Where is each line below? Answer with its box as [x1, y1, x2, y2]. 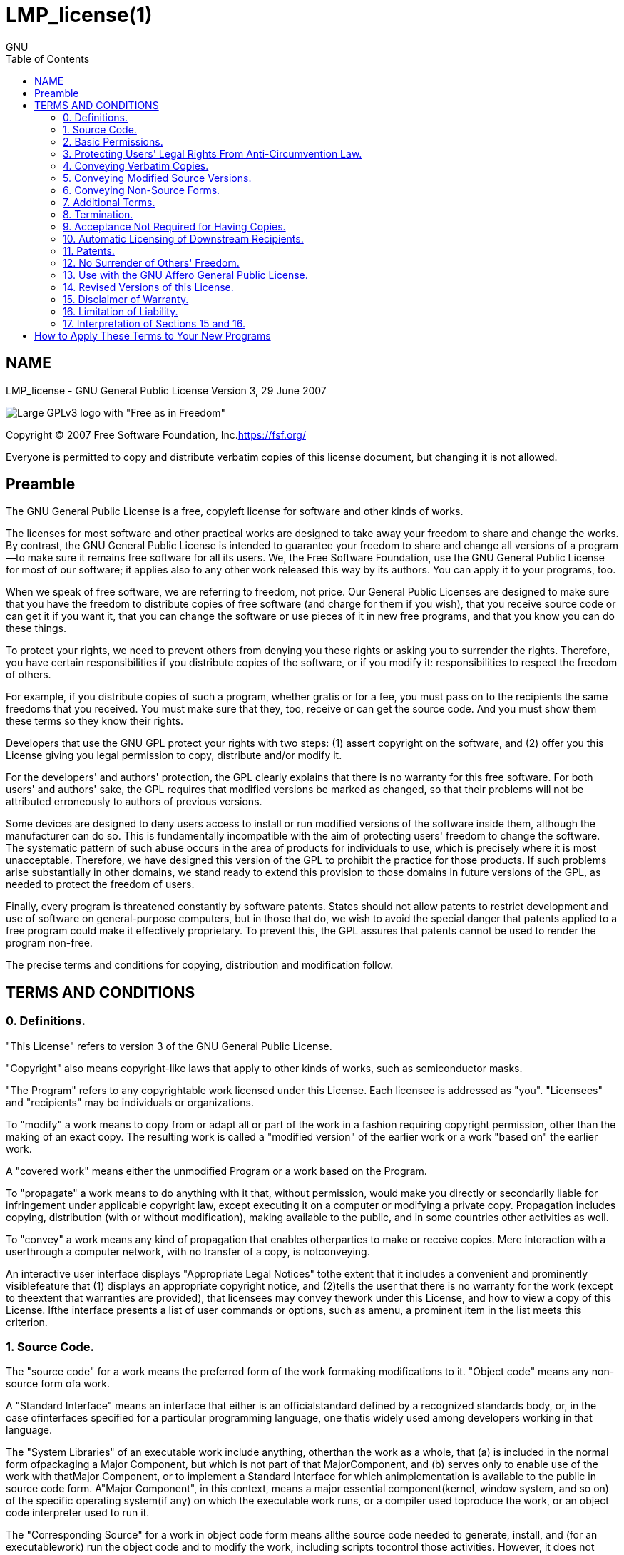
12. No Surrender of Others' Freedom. [63, 256, 240, 269]
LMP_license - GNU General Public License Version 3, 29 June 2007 [6, 384, 327, 397]
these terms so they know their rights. [6, 715, 184, 728]
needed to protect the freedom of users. [6, 878, 195, 891]
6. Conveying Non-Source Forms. [63, 183, 220, 196]
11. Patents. [63, 244, 115, 257]
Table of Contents [6, 52, 90, 65]
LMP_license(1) [6, 3, 153, 27]
